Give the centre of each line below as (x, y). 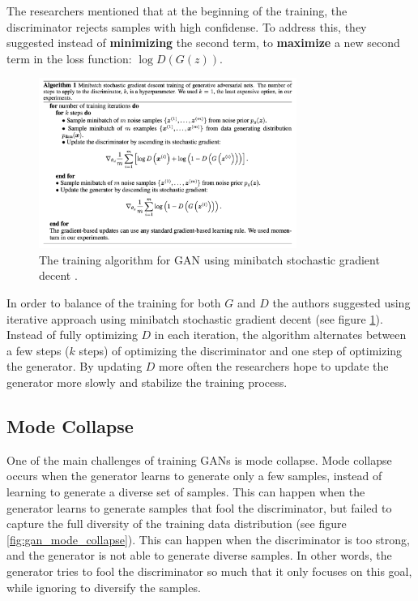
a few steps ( (38, 350)
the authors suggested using (341, 303)
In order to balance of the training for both (114, 303)
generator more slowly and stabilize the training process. (147, 382)
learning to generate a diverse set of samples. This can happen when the (186, 492)
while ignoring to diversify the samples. (104, 587)
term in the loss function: (69, 58)
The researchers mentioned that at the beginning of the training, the (177, 11)
